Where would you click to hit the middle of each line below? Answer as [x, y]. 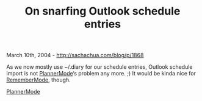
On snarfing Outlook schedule [103, 11]
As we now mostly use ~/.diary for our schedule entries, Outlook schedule [100, 67]
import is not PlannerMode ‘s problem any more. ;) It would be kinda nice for [101, 74]
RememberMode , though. [39, 80]
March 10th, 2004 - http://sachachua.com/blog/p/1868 [75, 55]
